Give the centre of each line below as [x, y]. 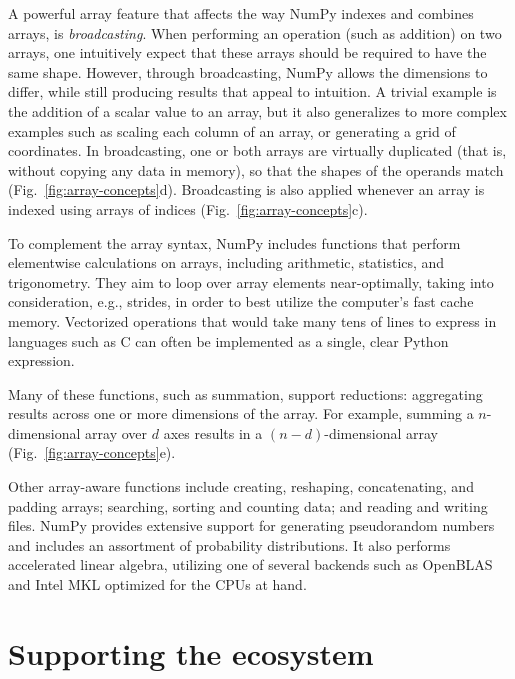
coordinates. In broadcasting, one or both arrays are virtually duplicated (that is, [257, 150]
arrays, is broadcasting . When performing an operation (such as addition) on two [255, 32]
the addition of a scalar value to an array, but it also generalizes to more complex [257, 110]
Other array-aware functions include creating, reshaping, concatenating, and [241, 486]
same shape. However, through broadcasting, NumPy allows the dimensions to [248, 71]
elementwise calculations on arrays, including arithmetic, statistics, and [226, 262]
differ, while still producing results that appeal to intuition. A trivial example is [252, 91]
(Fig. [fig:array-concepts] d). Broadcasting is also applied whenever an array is [246, 189]
